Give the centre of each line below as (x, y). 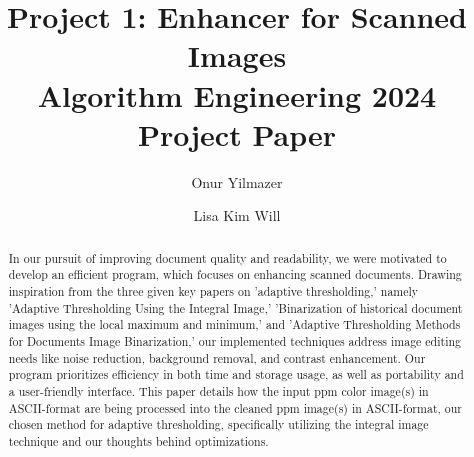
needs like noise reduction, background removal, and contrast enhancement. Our (217, 357)
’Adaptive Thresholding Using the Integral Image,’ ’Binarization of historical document (235, 307)
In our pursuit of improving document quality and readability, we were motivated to (227, 257)
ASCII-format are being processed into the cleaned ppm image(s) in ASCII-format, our (235, 407)
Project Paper (237, 133)
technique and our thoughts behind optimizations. (138, 440)
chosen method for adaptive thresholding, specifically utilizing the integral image (218, 424)
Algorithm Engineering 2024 (237, 94)
